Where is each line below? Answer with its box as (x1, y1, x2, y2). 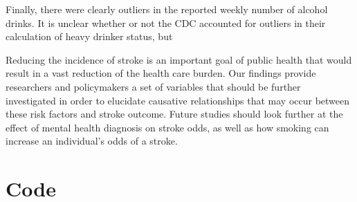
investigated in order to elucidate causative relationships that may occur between (6, 93, 350, 107)
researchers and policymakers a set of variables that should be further (6, 79, 301, 93)
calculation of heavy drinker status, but (6, 29, 173, 44)
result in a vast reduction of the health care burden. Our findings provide (6, 66, 316, 80)
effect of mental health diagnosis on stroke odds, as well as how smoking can (6, 120, 329, 134)
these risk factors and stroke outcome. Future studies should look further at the (6, 107, 343, 121)
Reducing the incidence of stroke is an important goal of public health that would (6, 52, 352, 66)
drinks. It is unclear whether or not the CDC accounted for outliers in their (6, 15, 326, 30)
